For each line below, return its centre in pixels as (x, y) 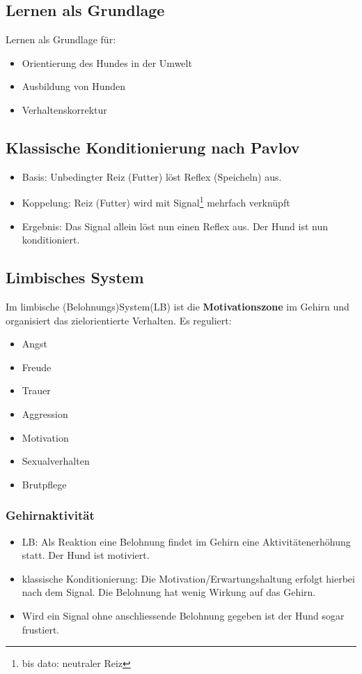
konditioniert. (51, 240)
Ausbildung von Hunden (74, 86)
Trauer (36, 390)
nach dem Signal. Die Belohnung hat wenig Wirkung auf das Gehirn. (169, 592)
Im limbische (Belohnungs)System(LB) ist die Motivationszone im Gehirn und (178, 307)
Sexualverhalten (56, 461)
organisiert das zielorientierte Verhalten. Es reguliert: (119, 320)
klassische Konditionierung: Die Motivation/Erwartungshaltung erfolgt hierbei (188, 578)
